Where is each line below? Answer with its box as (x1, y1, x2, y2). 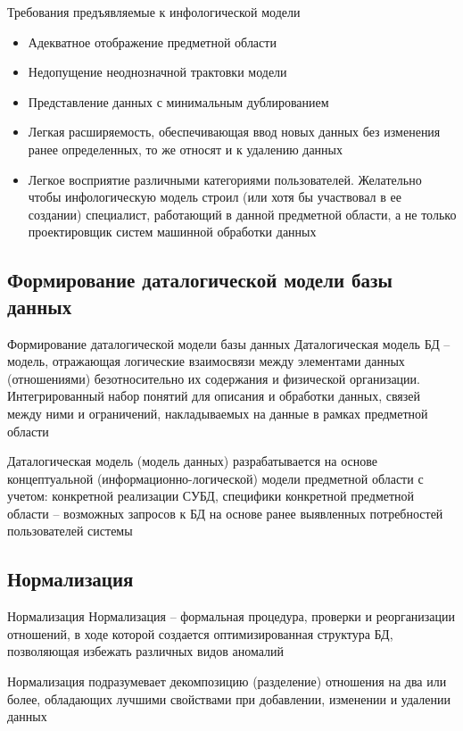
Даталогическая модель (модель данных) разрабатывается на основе (7, 452, 377, 470)
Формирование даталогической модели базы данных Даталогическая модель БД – (7, 334, 451, 353)
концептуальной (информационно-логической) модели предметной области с (7, 469, 424, 487)
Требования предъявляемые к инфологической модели (7, 3, 301, 21)
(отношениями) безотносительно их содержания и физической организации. (7, 369, 420, 387)
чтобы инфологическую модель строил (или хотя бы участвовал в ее (28, 187, 401, 206)
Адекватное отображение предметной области (28, 32, 277, 51)
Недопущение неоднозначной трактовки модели (28, 62, 287, 81)
